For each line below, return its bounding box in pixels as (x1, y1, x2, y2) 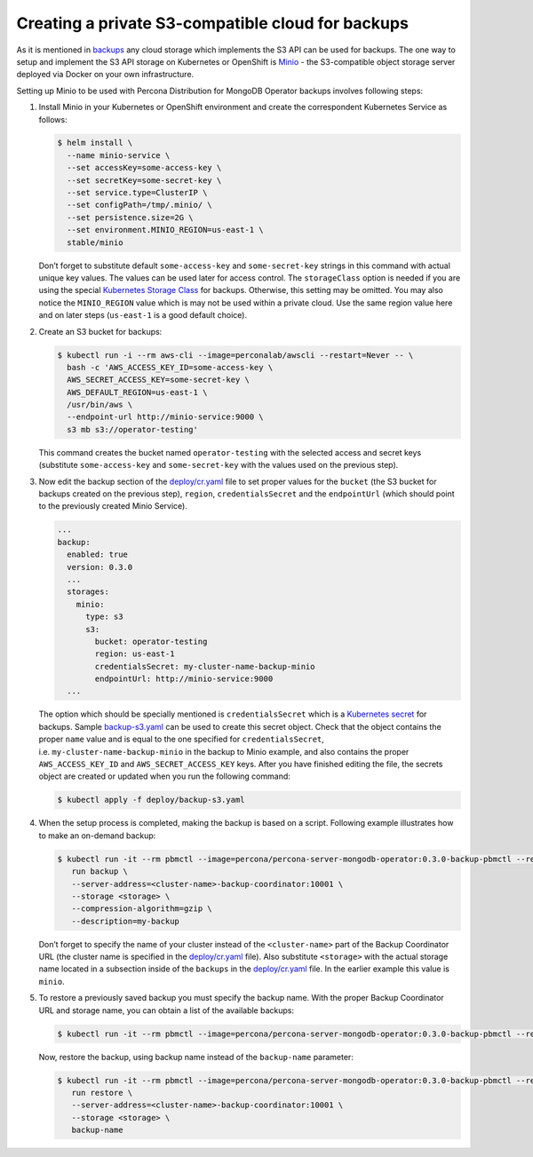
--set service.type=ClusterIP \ (67, 187, 208, 198)
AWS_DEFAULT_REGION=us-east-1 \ (67, 387, 208, 397)
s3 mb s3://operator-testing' (67, 424, 199, 434)
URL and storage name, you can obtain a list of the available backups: (38, 1004, 295, 1016)
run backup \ (71, 867, 129, 876)
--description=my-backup (71, 915, 179, 926)
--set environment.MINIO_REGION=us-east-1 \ (67, 225, 264, 235)
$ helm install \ (57, 138, 133, 148)
